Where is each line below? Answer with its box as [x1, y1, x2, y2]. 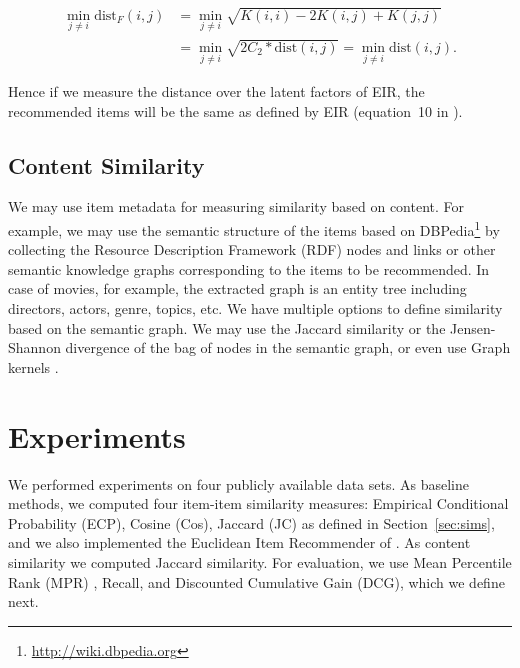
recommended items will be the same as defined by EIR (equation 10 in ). [8, 100, 463, 121]
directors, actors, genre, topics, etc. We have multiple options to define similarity [8, 298, 503, 319]
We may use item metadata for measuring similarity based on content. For [8, 196, 465, 217]
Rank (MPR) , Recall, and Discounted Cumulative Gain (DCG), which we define [8, 571, 505, 592]
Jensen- [450, 317, 496, 338]
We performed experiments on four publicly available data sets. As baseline [8, 473, 469, 494]
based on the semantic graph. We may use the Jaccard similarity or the [8, 317, 446, 338]
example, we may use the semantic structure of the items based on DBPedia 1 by [8, 217, 500, 240]
